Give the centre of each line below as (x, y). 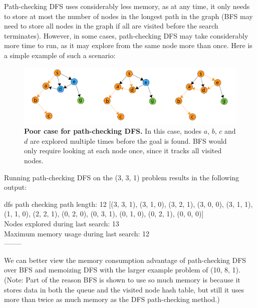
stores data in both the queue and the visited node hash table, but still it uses (124, 289)
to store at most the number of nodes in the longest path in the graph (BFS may (128, 16)
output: (16, 187)
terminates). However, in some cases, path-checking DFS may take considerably (126, 35)
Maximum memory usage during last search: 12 (77, 233)
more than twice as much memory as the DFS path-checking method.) (112, 299)
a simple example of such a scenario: (60, 55)
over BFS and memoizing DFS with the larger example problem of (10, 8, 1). (122, 270)
